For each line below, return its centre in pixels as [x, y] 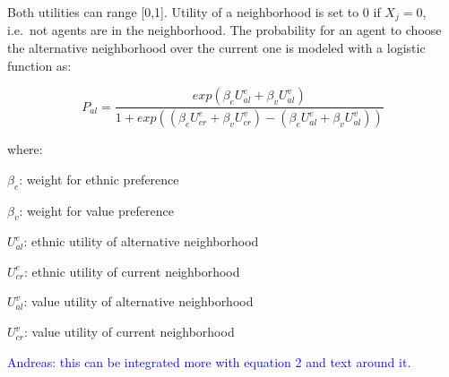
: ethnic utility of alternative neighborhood [141, 241]
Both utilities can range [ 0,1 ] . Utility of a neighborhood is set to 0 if [194, 12]
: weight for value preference [96, 210]
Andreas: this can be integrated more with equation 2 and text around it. [209, 361]
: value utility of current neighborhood [130, 332]
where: [25, 149]
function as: [39, 65]
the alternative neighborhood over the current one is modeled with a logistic [216, 48]
